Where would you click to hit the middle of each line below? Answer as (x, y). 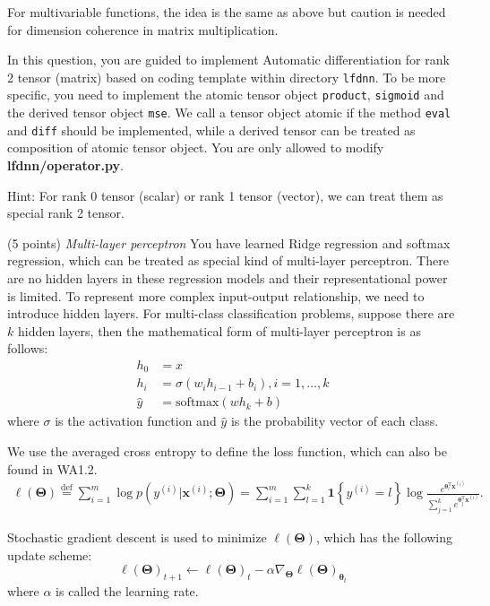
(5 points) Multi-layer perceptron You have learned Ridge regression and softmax (229, 242)
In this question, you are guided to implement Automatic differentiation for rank (228, 60)
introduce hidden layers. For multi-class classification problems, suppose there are (231, 313)
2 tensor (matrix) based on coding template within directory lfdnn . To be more (227, 77)
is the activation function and (136, 421)
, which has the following (384, 537)
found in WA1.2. (52, 468)
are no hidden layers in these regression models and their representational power (228, 277)
